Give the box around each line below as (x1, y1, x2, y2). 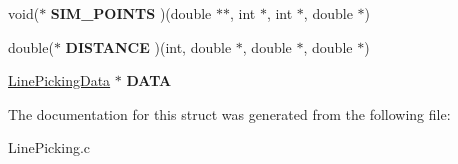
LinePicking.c (8, 137, 91, 158)
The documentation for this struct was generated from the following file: (8, 103, 451, 124)
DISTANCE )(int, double (65, 36, 232, 57)
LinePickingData (8, 70, 111, 91)
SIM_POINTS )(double (50, 3, 212, 23)
